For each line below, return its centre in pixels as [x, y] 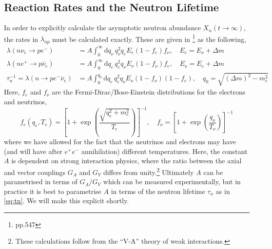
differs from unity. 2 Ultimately [149, 171]
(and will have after [33, 151]
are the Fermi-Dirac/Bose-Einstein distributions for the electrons [149, 92]
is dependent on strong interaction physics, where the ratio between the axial [126, 161]
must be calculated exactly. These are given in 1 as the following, [149, 38]
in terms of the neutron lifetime [158, 191]
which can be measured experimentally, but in [172, 182]
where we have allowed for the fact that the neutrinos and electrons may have [120, 142]
